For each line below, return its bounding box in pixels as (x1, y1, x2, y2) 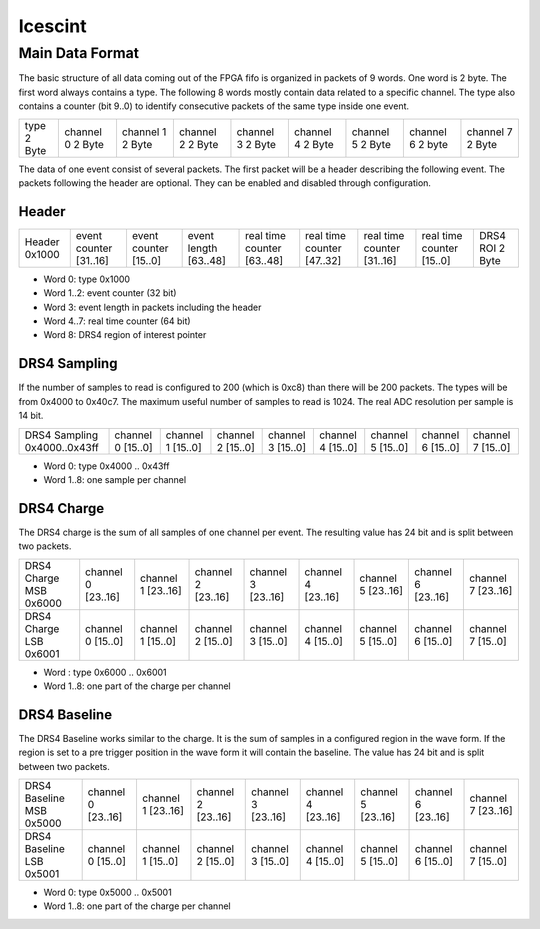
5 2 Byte (351, 137, 392, 151)
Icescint (18, 15, 87, 37)
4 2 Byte (293, 137, 334, 151)
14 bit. (18, 410, 44, 422)
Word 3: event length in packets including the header (43, 301, 262, 313)
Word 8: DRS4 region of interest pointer (43, 329, 207, 341)
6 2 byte (408, 137, 449, 151)
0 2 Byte (64, 137, 105, 151)
